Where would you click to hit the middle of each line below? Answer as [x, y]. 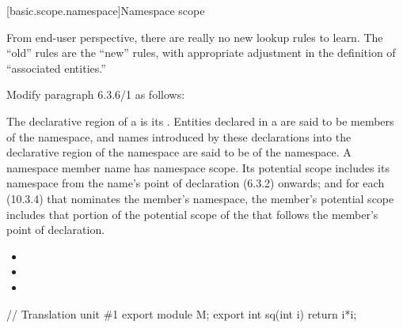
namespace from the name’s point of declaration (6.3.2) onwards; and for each [196, 183]
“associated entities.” [56, 68]
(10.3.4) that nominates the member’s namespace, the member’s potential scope [200, 198]
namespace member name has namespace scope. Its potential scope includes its [198, 167]
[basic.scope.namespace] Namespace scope [106, 10]
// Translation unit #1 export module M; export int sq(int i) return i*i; [182, 313]
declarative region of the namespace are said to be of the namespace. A [179, 152]
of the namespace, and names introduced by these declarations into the [179, 136]
